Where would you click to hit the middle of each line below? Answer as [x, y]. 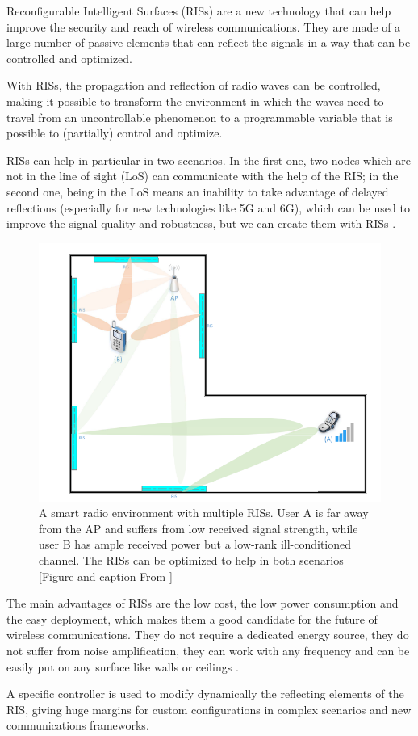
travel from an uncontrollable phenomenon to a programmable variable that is [200, 117]
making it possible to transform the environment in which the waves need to [195, 101]
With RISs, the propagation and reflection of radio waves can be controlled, [194, 85]
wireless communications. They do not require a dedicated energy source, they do [208, 635]
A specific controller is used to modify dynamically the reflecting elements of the [205, 694]
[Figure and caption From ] [106, 576]
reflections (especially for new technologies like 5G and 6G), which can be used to [208, 207]
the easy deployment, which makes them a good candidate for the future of [192, 618]
